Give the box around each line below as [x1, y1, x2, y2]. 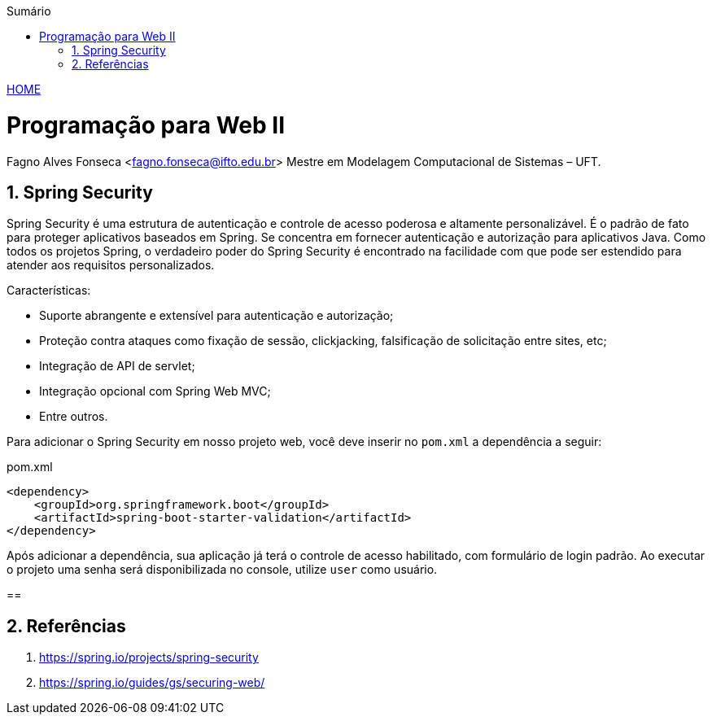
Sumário [7, 4, 51, 18]
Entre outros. [39, 409, 108, 424]
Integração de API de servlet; [39, 359, 195, 374]
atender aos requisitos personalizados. [7, 258, 215, 273]
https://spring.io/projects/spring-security [39, 650, 259, 665]
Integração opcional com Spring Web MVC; [39, 384, 271, 399]
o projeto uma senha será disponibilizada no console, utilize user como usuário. [7, 562, 438, 577]
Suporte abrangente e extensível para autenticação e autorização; [39, 308, 394, 323]
